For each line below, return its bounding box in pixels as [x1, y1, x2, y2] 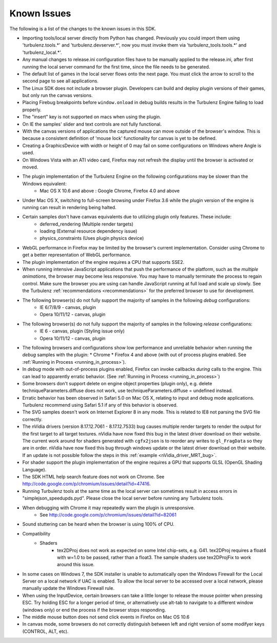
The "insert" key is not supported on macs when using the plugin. [22, 114, 161, 120]
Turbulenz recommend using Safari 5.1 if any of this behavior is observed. [22, 402, 178, 408]
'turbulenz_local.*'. [22, 49, 63, 55]
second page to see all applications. [22, 78, 98, 84]
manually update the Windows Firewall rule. [22, 585, 115, 591]
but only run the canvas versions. [22, 92, 93, 98]
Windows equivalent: [22, 180, 67, 186]
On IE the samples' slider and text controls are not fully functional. [22, 121, 162, 127]
